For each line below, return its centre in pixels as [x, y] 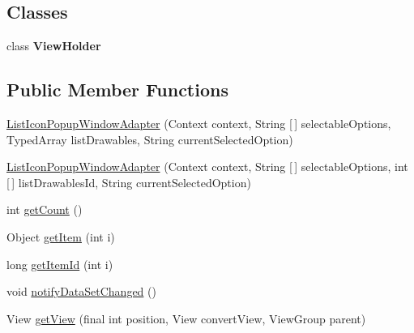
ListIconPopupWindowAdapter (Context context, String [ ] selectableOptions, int [207, 166]
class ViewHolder [54, 46]
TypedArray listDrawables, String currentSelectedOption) [150, 139]
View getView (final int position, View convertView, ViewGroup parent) [186, 318]
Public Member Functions [117, 90]
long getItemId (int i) [60, 264]
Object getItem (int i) [61, 236]
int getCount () [45, 209]
